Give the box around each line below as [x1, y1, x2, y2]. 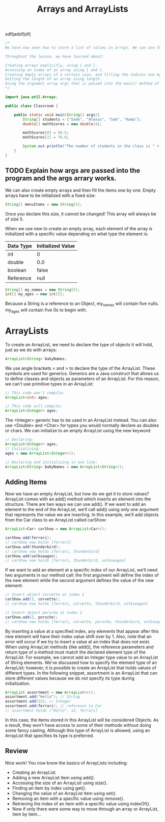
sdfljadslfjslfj [5, 31, 31, 37]
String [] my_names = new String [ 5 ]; [5, 287, 80, 292]
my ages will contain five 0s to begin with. [5, 307, 87, 314]
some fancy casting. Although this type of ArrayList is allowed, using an [5, 727, 150, 733]
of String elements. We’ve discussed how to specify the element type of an [5, 659, 157, 665]
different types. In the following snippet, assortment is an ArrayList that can [5, 670, 158, 676]
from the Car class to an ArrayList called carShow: [5, 517, 107, 523]
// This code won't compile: [5, 390, 65, 395]
